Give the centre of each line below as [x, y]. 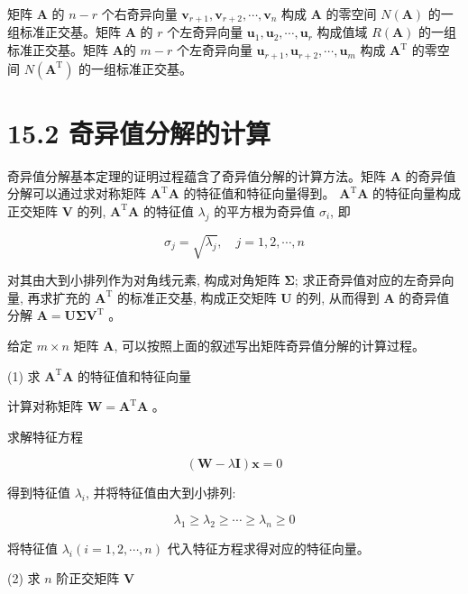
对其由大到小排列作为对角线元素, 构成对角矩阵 [144, 280]
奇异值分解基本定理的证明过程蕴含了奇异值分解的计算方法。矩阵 [197, 175]
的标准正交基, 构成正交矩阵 [197, 297]
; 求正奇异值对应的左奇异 [368, 280]
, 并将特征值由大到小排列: [161, 493]
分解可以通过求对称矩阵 [77, 193]
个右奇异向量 [139, 14]
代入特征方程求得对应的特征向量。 [268, 548]
